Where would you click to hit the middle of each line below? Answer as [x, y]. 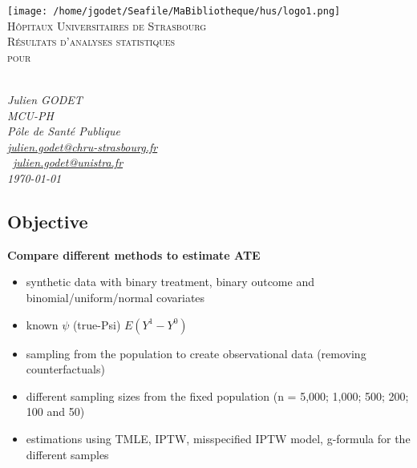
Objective [48, 221]
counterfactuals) [65, 369]
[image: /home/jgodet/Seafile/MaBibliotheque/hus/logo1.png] [174, 11]
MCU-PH [30, 115]
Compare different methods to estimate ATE [134, 254]
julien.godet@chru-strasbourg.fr [83, 146]
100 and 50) [55, 412]
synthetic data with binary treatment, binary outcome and [170, 282]
